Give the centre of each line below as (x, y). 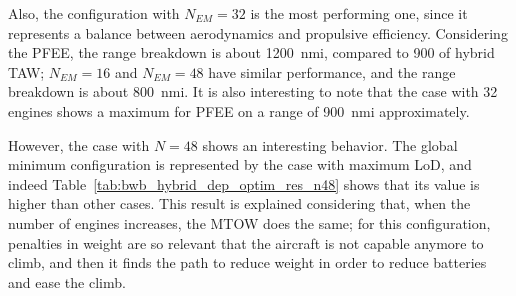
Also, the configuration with (94, 13)
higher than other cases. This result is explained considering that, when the (239, 203)
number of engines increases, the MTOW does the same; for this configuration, (249, 222)
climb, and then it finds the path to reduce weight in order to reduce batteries (247, 262)
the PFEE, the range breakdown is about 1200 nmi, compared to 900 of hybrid (251, 52)
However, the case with (79, 144)
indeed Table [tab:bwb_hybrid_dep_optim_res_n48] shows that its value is (244, 183)
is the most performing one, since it (359, 13)
